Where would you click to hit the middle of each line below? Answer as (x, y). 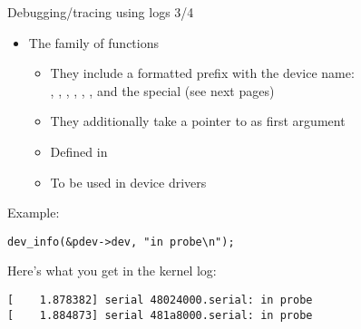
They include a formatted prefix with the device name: (202, 73)
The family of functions (94, 42)
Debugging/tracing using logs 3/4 (101, 12)
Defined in (79, 151)
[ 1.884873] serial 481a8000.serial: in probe (160, 315)
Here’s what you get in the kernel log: (112, 271)
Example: (34, 213)
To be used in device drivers (128, 182)
